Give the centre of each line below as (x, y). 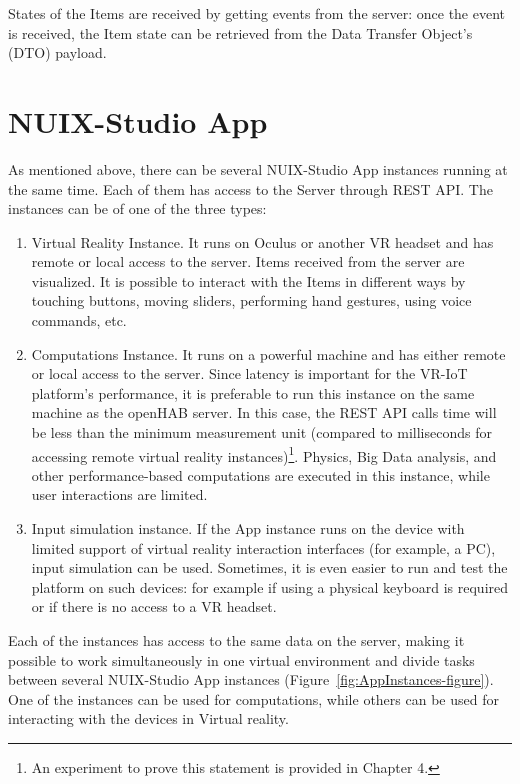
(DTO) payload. (57, 52)
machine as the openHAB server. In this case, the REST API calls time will (264, 412)
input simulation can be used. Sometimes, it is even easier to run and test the (269, 567)
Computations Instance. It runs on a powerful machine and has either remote (268, 353)
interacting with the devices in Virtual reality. (148, 718)
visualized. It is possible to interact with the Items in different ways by (248, 280)
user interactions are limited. (119, 494)
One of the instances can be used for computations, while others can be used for (253, 698)
